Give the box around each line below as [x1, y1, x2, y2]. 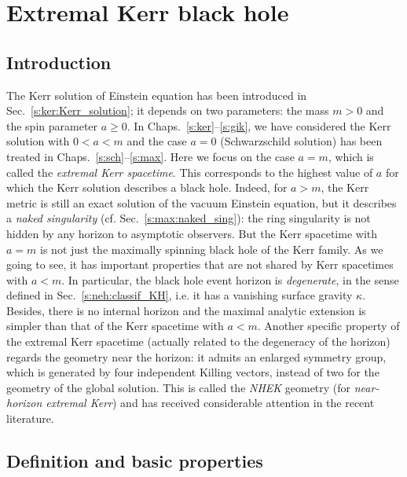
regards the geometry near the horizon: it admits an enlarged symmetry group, [6, 348, 387, 365]
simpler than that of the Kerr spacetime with [6, 317, 224, 334]
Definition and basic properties [6, 449, 263, 473]
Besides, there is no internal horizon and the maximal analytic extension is [6, 302, 366, 318]
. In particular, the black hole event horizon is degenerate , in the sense [61, 271, 399, 288]
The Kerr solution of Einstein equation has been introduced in [6, 86, 307, 103]
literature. [6, 410, 54, 427]
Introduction [6, 50, 112, 74]
